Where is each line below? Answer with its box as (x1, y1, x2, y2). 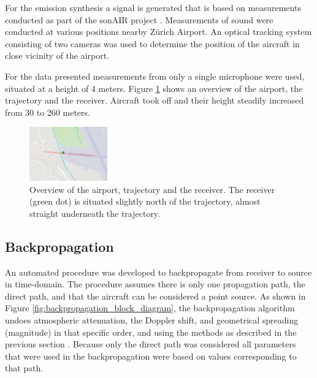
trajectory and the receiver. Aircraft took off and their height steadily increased (5, 94, 304, 107)
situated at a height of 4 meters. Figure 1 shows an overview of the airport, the (5, 81, 303, 94)
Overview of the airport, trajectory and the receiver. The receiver (29, 183, 275, 195)
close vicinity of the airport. (5, 49, 110, 62)
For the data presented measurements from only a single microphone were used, (5, 69, 305, 82)
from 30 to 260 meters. (5, 105, 90, 118)
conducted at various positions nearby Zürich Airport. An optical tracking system (5, 25, 312, 38)
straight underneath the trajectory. (29, 206, 160, 219)
